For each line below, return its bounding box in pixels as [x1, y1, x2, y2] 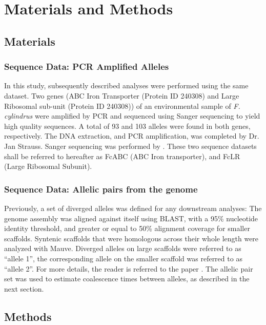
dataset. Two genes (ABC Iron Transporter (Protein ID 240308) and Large [4, 90, 239, 101]
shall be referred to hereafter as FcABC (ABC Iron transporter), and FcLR [4, 150, 240, 161]
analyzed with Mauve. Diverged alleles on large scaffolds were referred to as [4, 243, 241, 254]
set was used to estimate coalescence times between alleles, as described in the [4, 273, 250, 284]
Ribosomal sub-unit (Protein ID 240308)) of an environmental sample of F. [4, 100, 240, 111]
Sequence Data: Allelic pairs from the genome [4, 182, 198, 195]
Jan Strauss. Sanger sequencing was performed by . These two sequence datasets [4, 140, 257, 151]
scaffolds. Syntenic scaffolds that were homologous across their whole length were [4, 233, 259, 243]
